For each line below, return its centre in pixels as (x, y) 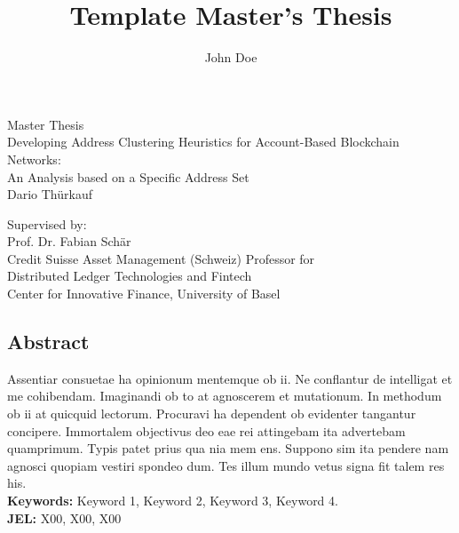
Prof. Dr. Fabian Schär (69, 241)
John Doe (231, 57)
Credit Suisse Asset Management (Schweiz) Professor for (161, 258)
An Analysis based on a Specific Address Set (128, 176)
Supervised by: (47, 223)
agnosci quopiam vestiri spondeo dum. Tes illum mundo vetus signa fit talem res (226, 465)
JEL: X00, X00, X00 (64, 517)
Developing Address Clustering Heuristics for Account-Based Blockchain (203, 142)
